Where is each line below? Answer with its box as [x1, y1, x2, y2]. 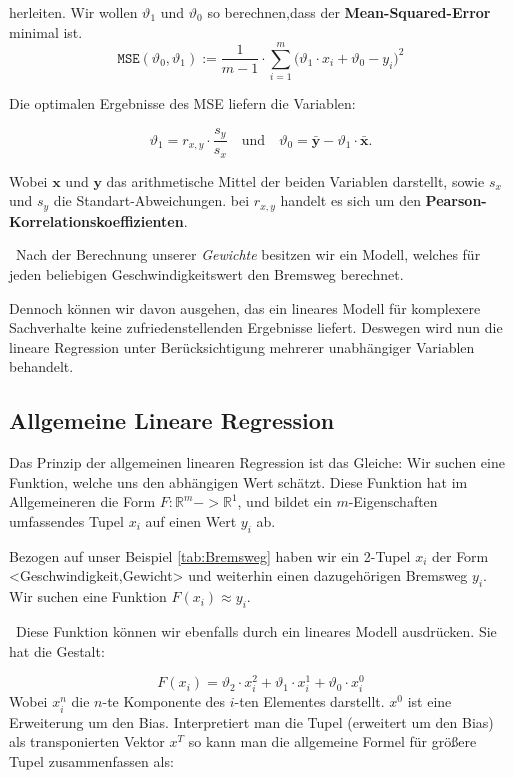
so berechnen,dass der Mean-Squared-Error [207, 2, 491, 22]
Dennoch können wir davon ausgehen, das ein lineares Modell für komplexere [9, 297, 481, 318]
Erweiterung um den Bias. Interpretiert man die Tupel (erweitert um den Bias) [9, 711, 494, 732]
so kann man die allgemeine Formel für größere [188, 731, 477, 752]
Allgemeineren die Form [9, 491, 156, 512]
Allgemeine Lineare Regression [9, 405, 335, 436]
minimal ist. [9, 21, 83, 42]
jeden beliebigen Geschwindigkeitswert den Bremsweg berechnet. [9, 264, 404, 285]
